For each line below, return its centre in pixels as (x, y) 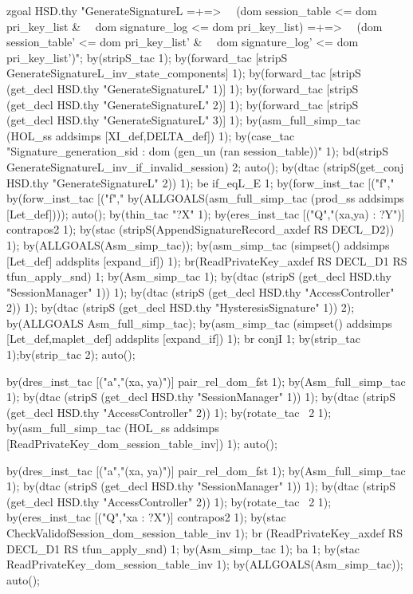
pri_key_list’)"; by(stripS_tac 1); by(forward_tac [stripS (147, 57)
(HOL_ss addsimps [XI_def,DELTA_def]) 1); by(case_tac (151, 135)
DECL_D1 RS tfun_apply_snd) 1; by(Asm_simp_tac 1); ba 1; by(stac (183, 548)
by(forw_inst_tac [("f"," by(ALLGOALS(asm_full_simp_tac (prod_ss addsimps (205, 198)
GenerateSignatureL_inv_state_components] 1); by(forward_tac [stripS (184, 73)
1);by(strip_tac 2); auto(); (71, 354)
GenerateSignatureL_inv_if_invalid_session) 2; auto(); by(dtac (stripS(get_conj (205, 166)
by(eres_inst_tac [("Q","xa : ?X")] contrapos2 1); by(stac (146, 517)
